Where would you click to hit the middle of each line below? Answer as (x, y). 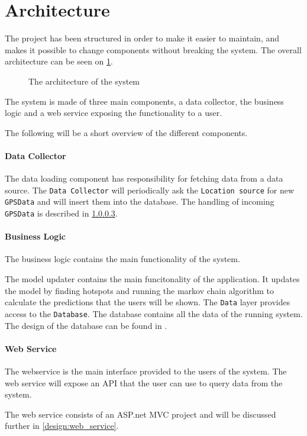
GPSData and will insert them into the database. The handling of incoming (140, 201)
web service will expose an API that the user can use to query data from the (144, 382)
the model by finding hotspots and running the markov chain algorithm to (139, 290)
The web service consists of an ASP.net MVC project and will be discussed (140, 414)
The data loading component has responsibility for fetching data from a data (144, 178)
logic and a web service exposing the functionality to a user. (114, 113)
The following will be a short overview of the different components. (126, 132)
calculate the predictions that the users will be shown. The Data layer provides (148, 302)
